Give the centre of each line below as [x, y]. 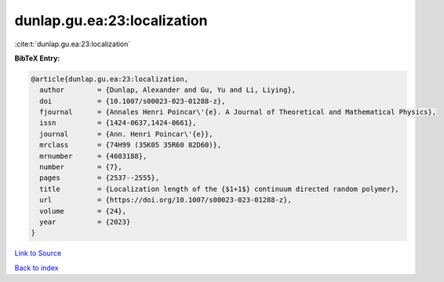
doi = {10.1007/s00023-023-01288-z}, [133, 101]
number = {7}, [81, 167]
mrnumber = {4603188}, [93, 156]
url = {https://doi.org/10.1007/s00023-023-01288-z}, [166, 200]
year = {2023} [85, 222]
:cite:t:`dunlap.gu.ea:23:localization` [73, 44]
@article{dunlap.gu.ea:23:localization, [109, 79]
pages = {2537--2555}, [100, 178]
